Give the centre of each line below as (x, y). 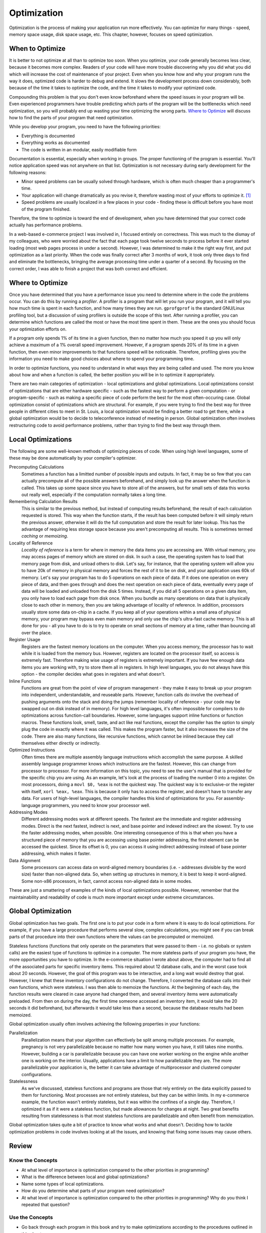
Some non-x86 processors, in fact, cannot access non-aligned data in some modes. (107, 881)
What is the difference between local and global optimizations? (85, 1177)
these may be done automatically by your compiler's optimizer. (73, 458)
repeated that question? (46, 1204)
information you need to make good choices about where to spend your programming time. (102, 359)
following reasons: (28, 172)
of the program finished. (46, 209)
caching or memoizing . (45, 536)
